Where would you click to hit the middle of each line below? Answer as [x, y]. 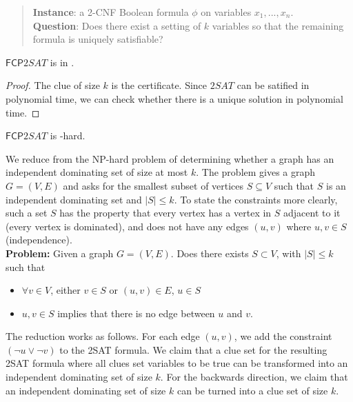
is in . [62, 62]
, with [289, 253]
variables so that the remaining [278, 25]
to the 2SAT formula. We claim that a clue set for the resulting [193, 349]
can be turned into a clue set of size [252, 390]
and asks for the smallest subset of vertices [153, 185]
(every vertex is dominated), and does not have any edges [127, 226]
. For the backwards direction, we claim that [254, 377]
